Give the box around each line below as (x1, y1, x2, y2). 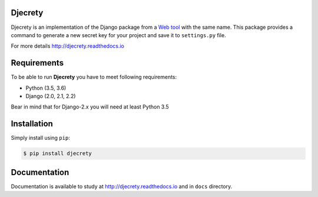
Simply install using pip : (11, 134, 70, 142)
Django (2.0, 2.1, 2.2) (25, 92, 76, 100)
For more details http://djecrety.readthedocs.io (11, 42, 125, 50)
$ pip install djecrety (23, 150, 92, 157)
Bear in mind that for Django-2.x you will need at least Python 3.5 (11, 103, 169, 110)
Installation (11, 119, 53, 129)
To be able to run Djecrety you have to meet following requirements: (11, 74, 177, 81)
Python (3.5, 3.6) (25, 84, 67, 91)
